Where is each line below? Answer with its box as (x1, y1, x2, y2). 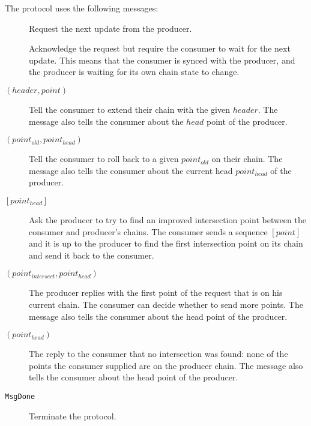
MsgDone (5, 392, 35, 401)
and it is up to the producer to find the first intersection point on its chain (29, 237, 303, 250)
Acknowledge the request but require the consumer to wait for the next (29, 42, 291, 55)
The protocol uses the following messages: (5, 2, 159, 14)
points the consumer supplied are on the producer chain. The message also (29, 359, 303, 371)
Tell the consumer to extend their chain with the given (29, 103, 230, 115)
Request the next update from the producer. (29, 22, 192, 34)
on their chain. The (211, 152, 283, 165)
